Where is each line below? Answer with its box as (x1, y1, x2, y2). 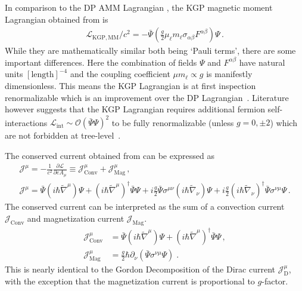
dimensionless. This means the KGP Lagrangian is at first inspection (5, 79, 256, 91)
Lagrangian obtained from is (5, 13, 108, 25)
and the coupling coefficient (70, 68, 170, 80)
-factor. (261, 275, 288, 287)
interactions (5, 116, 48, 128)
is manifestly (206, 68, 253, 80)
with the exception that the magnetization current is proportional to (5, 275, 255, 287)
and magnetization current (27, 212, 124, 224)
